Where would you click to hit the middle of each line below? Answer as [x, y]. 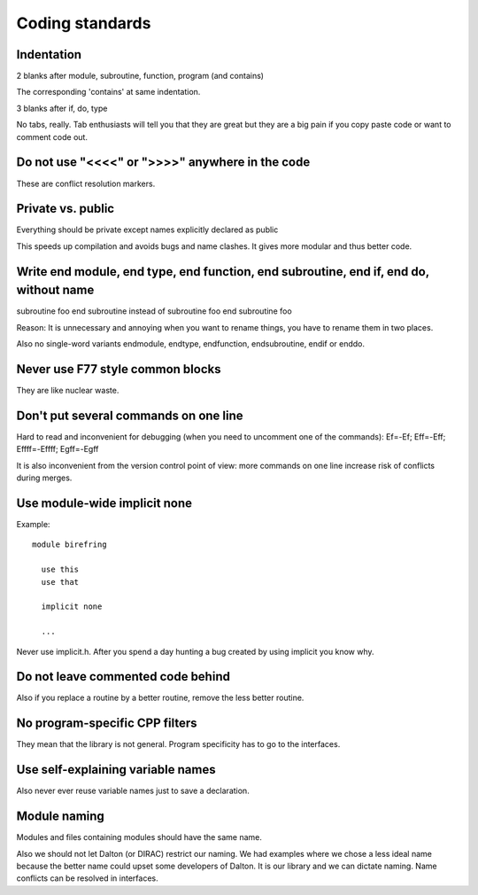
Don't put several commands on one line [130, 415]
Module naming [61, 817]
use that [60, 582]
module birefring [69, 545]
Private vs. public [66, 209]
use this [60, 570]
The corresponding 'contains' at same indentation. [108, 92]
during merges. [44, 478]
